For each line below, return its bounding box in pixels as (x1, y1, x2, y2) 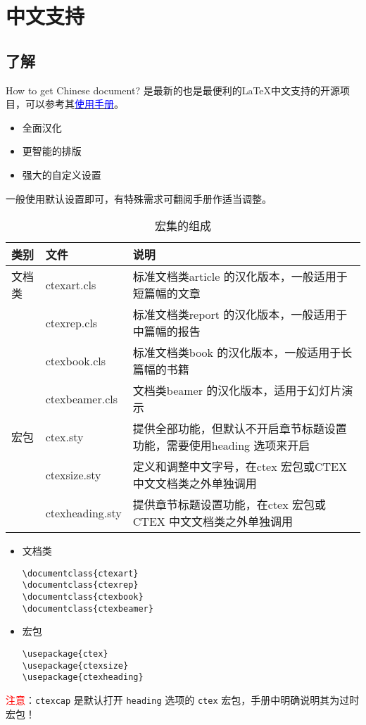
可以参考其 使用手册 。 (25, 96, 124, 111)
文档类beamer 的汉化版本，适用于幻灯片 (132, 382, 342, 399)
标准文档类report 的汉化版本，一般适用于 (132, 306, 348, 323)
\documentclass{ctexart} (22, 568, 139, 579)
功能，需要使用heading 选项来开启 (132, 437, 310, 454)
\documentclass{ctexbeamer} (22, 603, 153, 614)
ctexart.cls (45, 276, 96, 293)
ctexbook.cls (45, 352, 106, 369)
